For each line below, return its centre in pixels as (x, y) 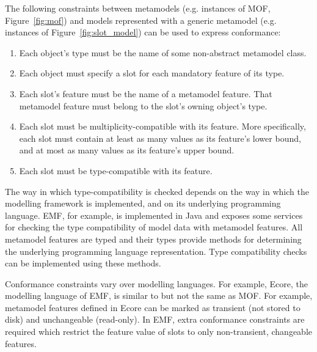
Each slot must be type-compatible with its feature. (116, 170)
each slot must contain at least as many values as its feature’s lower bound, (160, 138)
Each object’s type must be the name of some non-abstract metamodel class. (163, 52)
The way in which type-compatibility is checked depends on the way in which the (157, 191)
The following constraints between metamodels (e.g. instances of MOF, (138, 8)
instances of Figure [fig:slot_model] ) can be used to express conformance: (143, 32)
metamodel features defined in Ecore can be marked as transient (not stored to (153, 307)
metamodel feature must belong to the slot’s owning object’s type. (143, 105)
